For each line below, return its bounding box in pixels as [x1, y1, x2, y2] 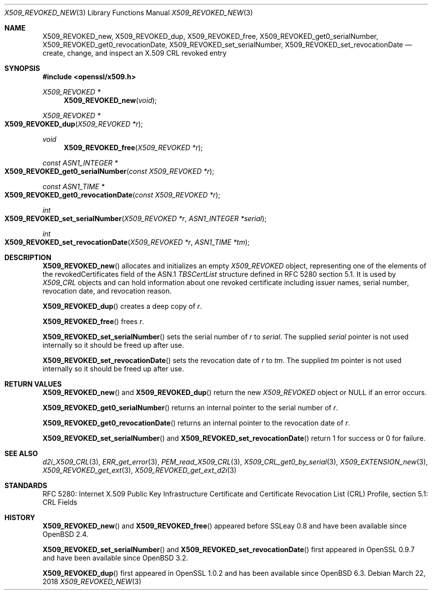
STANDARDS [4, 481, 47, 490]
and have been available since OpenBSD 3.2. [42, 554, 188, 562]
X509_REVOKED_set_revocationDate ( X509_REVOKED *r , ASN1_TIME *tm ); [4, 238, 250, 246]
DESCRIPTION [4, 253, 52, 262]
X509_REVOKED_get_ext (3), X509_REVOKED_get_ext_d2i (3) [42, 466, 237, 474]
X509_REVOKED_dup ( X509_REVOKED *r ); [4, 120, 143, 128]
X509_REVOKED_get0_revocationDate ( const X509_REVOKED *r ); [4, 191, 221, 199]
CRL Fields [42, 498, 77, 506]
